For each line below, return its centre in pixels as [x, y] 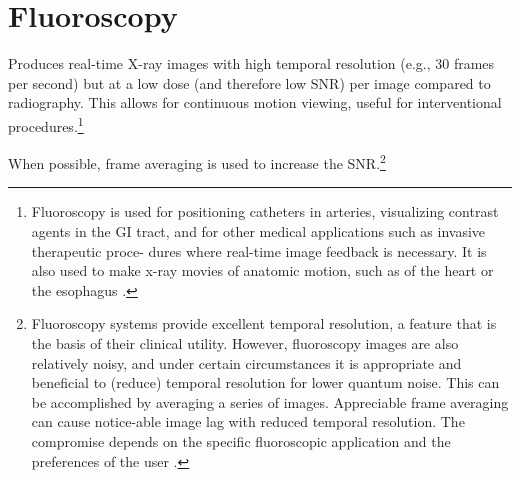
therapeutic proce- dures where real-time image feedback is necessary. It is [259, 250]
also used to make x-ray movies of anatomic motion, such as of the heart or [262, 270]
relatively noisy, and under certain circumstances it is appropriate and [246, 362]
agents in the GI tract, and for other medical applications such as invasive [258, 231]
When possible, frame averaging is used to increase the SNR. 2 [197, 161]
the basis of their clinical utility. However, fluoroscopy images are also [245, 342]
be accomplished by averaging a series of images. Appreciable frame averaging [270, 401]
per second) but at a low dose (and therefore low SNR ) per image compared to [249, 82]
